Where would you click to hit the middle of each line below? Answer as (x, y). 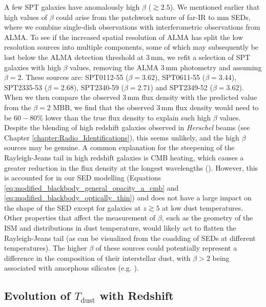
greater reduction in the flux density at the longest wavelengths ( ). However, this (131, 167)
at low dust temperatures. (203, 207)
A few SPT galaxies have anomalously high (72, 7)
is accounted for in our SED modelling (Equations (83, 178)
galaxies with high (33, 67)
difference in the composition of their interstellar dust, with (97, 258)
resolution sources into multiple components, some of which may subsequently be (131, 47)
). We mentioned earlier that (215, 7)
